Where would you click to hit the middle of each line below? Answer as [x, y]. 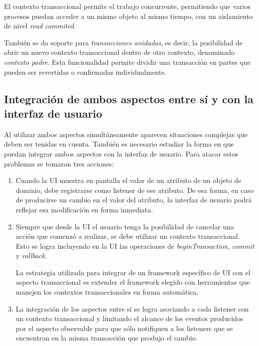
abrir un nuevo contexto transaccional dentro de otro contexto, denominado [120, 52]
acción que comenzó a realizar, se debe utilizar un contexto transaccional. [128, 236]
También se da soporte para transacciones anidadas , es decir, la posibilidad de [123, 42]
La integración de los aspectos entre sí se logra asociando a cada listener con [132, 308]
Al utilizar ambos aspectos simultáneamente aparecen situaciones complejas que [126, 134]
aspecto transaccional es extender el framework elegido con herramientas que [133, 282]
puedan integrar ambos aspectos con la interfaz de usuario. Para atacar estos [121, 153]
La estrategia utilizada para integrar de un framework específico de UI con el [133, 272]
